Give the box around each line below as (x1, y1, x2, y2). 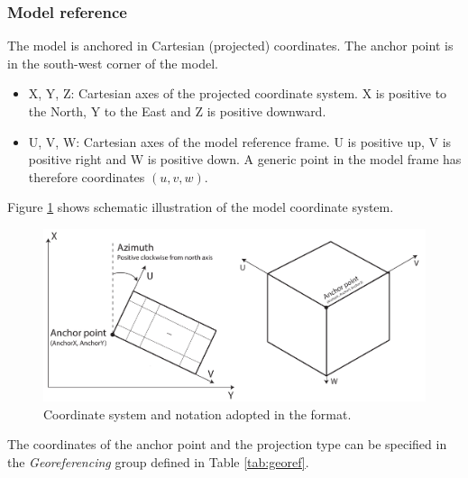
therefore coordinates (28, 167, 145, 186)
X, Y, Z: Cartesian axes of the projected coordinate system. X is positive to (28, 84, 447, 103)
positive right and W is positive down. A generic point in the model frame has (28, 150, 462, 169)
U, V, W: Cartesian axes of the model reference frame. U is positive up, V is (28, 132, 452, 151)
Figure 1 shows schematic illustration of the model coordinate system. (7, 198, 394, 216)
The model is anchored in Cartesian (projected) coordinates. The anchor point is (7, 36, 454, 55)
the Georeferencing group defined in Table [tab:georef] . (7, 452, 309, 471)
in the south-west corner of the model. (7, 53, 218, 72)
